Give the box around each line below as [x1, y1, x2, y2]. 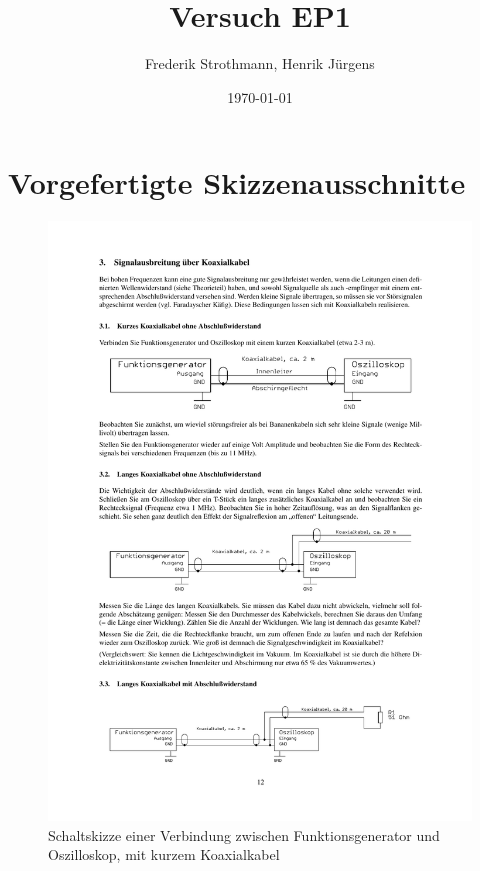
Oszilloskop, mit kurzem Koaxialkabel [48, 844, 280, 865]
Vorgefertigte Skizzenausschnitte [8, 162, 466, 203]
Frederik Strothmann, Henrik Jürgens [145, 53, 375, 74]
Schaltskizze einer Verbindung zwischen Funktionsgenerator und [48, 824, 440, 845]
